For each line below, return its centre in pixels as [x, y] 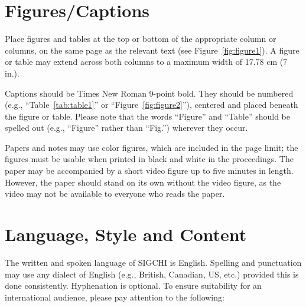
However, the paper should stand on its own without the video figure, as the [143, 182]
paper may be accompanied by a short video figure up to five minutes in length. [149, 171]
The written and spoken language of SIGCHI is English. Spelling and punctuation [153, 262]
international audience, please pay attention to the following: [115, 297]
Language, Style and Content [126, 234]
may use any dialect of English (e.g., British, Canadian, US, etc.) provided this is [152, 274]
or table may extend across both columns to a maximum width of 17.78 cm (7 [146, 62]
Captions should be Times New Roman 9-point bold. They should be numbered [149, 93]
